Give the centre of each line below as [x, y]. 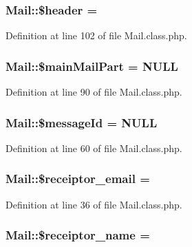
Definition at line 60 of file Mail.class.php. [94, 148]
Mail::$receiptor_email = [78, 179]
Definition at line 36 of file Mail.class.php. [94, 204]
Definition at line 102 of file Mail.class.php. [96, 35]
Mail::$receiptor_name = [78, 235]
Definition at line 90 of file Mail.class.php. [94, 92]
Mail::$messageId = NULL [82, 122]
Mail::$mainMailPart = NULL [92, 66]
